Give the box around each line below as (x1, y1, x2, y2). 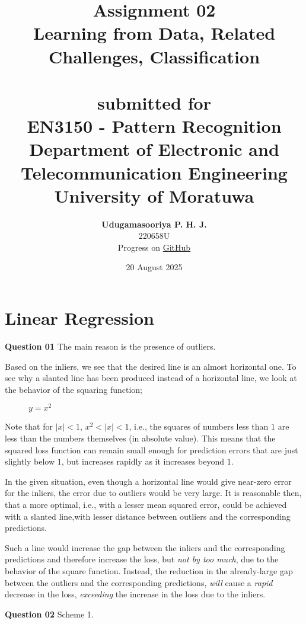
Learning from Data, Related (33, 21, 276, 45)
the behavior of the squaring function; (5, 383, 142, 395)
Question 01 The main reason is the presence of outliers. (5, 340, 216, 352)
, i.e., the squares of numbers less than (129, 420, 269, 433)
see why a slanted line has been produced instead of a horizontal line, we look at (5, 372, 297, 384)
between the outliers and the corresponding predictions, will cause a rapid (5, 576, 273, 588)
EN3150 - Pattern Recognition (27, 114, 282, 138)
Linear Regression (5, 306, 155, 329)
